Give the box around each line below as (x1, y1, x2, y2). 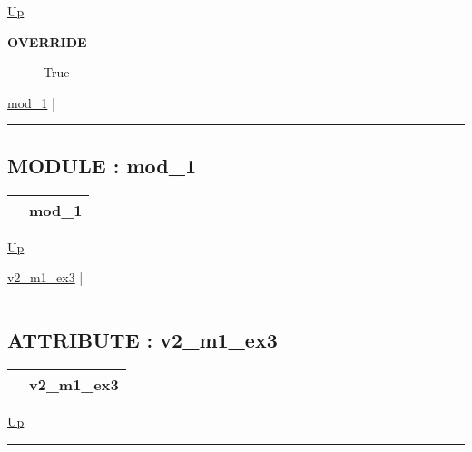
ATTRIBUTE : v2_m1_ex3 (7, 326, 278, 354)
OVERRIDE (7, 32, 87, 51)
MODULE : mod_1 (7, 151, 196, 179)
